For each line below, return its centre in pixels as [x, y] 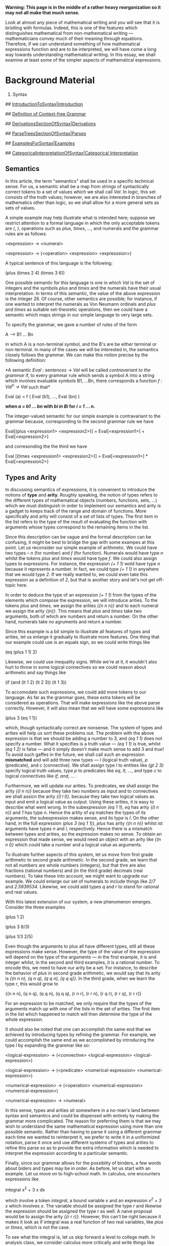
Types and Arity [31, 477]
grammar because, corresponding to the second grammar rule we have [79, 421]
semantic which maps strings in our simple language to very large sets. [79, 314]
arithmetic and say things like [36, 673]
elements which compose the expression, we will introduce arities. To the [81, 601]
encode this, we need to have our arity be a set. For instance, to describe [81, 968]
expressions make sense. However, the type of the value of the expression [83, 952]
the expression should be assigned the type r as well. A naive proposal [79, 1211]
